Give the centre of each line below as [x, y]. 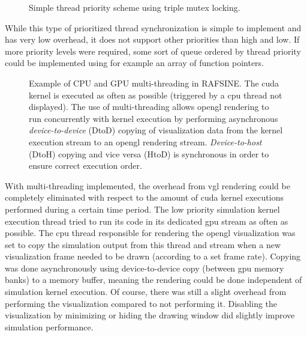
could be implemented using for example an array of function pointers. [135, 63]
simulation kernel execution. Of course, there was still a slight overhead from [146, 292]
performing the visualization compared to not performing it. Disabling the [141, 303]
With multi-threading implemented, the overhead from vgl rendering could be [148, 185]
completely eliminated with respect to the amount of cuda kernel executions [144, 197]
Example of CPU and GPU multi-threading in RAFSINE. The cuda [154, 83]
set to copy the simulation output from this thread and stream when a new [143, 244]
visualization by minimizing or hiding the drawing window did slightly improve [150, 315]
